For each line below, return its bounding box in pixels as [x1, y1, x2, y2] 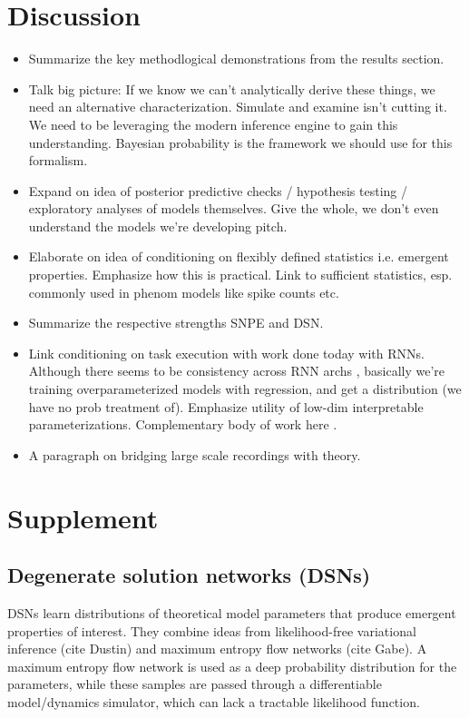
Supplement [7, 498, 159, 536]
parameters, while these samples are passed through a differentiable [7, 674, 382, 693]
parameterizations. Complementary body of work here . [28, 415, 337, 434]
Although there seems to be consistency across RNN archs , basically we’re [28, 361, 445, 380]
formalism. [28, 151, 88, 170]
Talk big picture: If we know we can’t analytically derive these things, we [28, 79, 435, 98]
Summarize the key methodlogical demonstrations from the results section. [28, 49, 445, 68]
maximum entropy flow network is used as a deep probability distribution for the [7, 656, 457, 675]
